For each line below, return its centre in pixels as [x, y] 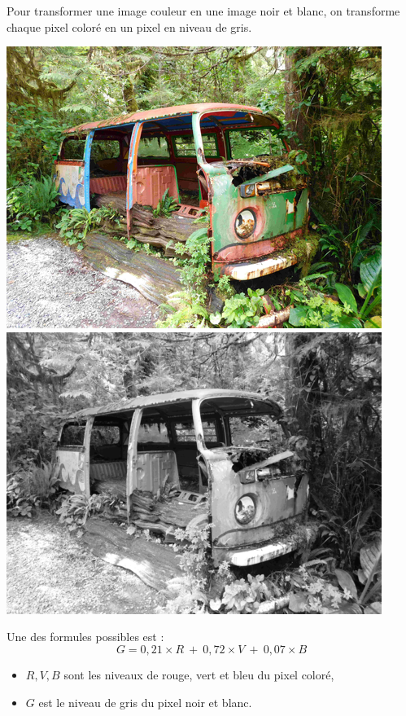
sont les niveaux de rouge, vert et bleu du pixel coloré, [199, 674]
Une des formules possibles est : [85, 637]
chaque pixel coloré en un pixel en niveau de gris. [129, 26]
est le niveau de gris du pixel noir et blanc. [145, 702]
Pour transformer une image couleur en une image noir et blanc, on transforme [203, 11]
